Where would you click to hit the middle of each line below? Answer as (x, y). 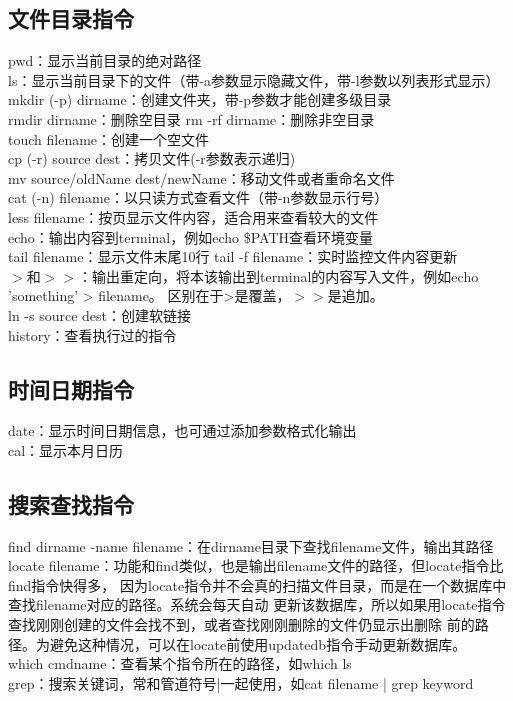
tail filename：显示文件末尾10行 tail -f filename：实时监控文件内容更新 (233, 256)
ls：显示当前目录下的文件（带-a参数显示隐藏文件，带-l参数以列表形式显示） (254, 79)
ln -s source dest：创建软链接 (100, 314)
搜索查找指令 (71, 503)
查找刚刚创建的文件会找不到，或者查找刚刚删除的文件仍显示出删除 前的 (241, 624)
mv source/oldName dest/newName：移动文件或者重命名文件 (201, 177)
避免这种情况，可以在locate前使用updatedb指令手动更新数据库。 (258, 643)
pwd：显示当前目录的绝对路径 (105, 60)
